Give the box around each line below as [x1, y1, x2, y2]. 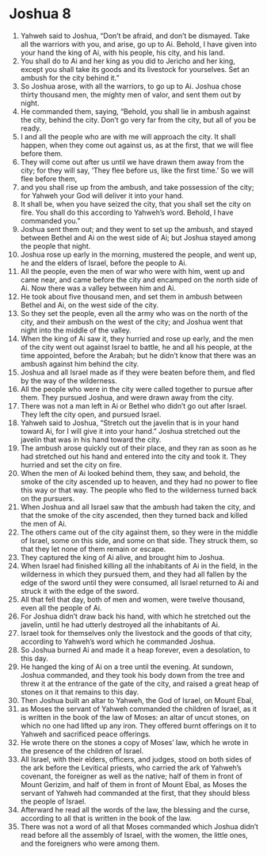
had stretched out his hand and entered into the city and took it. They [20, 451, 247, 461]
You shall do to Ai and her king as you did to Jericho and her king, [20, 56, 236, 66]
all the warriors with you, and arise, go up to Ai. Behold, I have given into [20, 39, 257, 48]
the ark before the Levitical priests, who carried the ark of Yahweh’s [20, 763, 242, 772]
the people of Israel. [20, 797, 86, 806]
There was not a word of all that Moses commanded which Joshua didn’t [20, 821, 259, 831]
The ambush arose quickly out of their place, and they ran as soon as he [20, 443, 257, 452]
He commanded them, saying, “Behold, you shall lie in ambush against [20, 106, 250, 116]
